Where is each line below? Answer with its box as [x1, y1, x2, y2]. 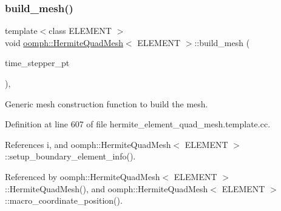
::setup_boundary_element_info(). [5, 150, 136, 162]
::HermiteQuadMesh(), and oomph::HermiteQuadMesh [5, 182, 208, 195]
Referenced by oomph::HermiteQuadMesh [5, 170, 160, 183]
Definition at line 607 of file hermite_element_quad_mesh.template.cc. [5, 118, 271, 130]
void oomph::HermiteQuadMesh [5, 36, 123, 49]
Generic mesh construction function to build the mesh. [5, 97, 208, 110]
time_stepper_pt [5, 56, 70, 69]
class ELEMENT [49, 24, 112, 37]
